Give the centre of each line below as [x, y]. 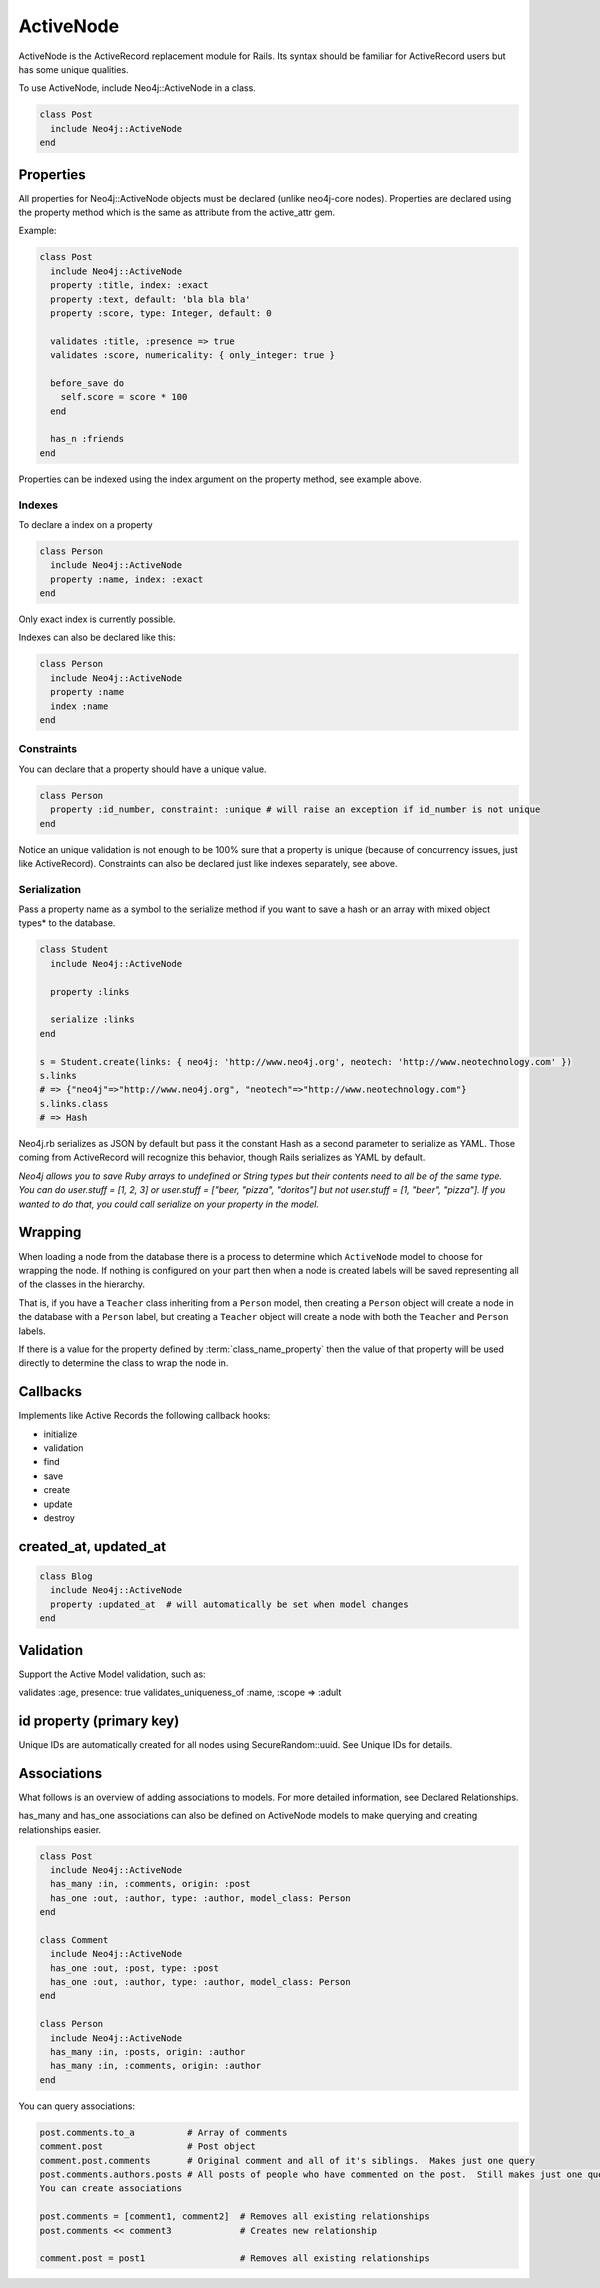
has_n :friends [87, 439]
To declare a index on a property [86, 524]
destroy [59, 1517]
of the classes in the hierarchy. [81, 1284]
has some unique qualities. [73, 69]
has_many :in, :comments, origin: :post [150, 1884]
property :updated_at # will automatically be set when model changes [229, 1604]
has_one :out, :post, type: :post [135, 1968]
